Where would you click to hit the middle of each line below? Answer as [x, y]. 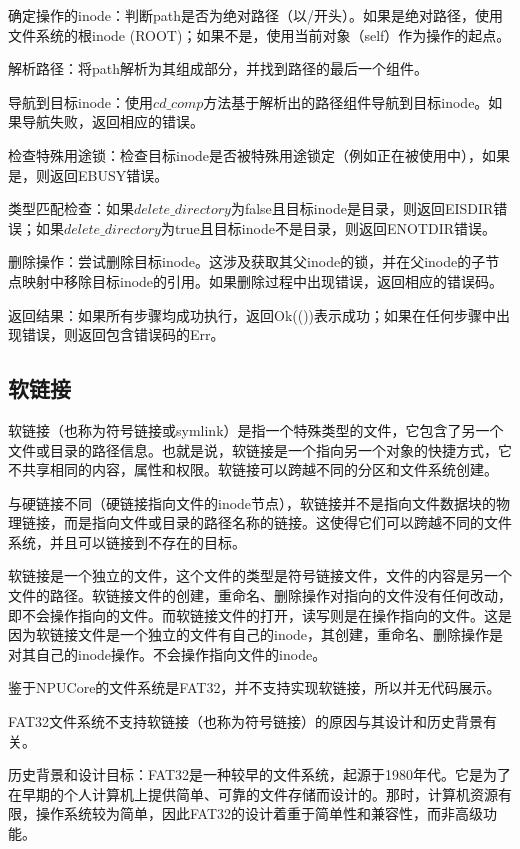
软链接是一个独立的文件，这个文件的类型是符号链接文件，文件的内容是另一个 [260, 575]
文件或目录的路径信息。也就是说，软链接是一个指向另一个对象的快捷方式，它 [260, 449]
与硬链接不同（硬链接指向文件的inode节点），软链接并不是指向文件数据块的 [252, 502]
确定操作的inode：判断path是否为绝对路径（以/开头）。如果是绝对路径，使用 [256, 15]
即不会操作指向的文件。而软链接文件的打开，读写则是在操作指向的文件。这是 [260, 614]
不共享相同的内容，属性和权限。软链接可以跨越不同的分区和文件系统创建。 [253, 469]
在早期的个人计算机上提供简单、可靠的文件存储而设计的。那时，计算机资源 [253, 793]
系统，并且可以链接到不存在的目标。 [127, 541]
